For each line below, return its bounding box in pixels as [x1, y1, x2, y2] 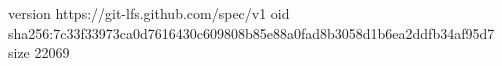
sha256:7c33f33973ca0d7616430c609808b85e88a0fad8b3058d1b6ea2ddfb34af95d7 [8, 22, 495, 43]
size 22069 [8, 42, 70, 63]
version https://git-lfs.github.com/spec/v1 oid [8, 3, 290, 23]
